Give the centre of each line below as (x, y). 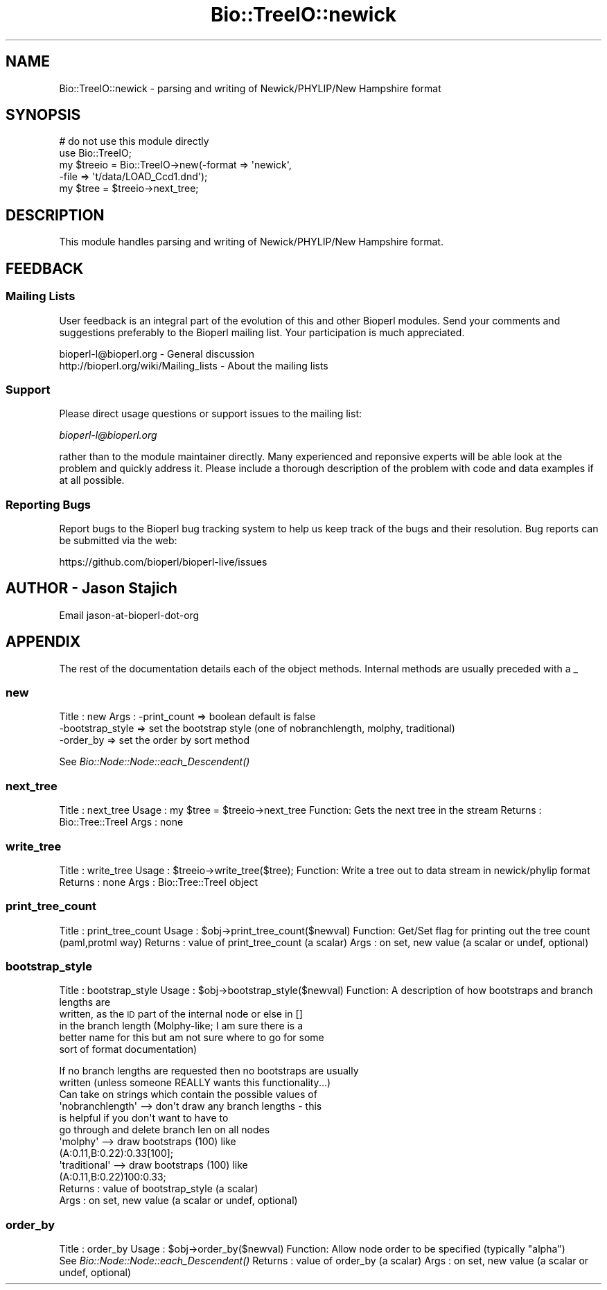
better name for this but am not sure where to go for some (192, 1038)
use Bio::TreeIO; (95, 153)
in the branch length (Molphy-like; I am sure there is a (181, 1026)
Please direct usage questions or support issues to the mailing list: (210, 414)
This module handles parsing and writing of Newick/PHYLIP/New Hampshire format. (251, 242)
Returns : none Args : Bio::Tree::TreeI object (159, 882)
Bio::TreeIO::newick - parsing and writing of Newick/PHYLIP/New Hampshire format (250, 88)
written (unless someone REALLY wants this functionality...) (195, 1083)
